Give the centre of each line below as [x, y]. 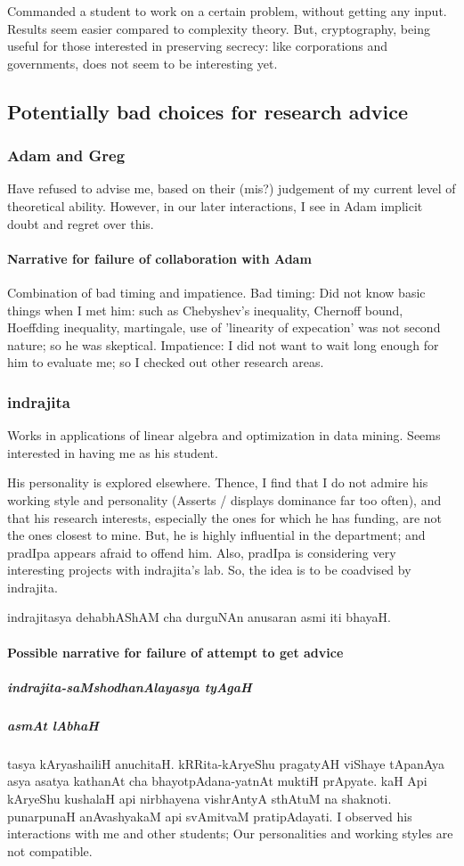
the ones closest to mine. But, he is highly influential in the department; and [216, 535]
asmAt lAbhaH [53, 725]
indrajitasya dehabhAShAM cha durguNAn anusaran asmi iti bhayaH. [199, 617]
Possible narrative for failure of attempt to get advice [175, 652]
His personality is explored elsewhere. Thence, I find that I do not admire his [218, 482]
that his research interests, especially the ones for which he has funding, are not [224, 517]
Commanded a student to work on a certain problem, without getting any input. [227, 11]
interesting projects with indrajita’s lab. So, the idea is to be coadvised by [209, 570]
